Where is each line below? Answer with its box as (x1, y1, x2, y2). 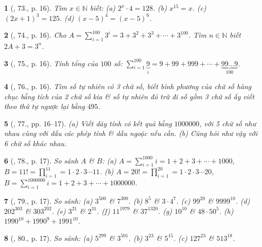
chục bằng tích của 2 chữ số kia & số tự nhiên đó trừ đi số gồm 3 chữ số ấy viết (4, 91, 254, 101)
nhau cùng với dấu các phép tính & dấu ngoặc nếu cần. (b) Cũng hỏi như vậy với (4, 128, 258, 139)
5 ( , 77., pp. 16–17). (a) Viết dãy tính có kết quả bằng (4, 118, 172, 128)
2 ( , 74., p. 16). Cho (4, 30, 66, 40)
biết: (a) (90, 3, 116, 13)
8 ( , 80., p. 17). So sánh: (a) (4, 232, 93, 243)
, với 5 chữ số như (199, 118, 256, 128)
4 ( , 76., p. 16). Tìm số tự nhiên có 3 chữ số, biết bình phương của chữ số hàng (4, 81, 252, 92)
